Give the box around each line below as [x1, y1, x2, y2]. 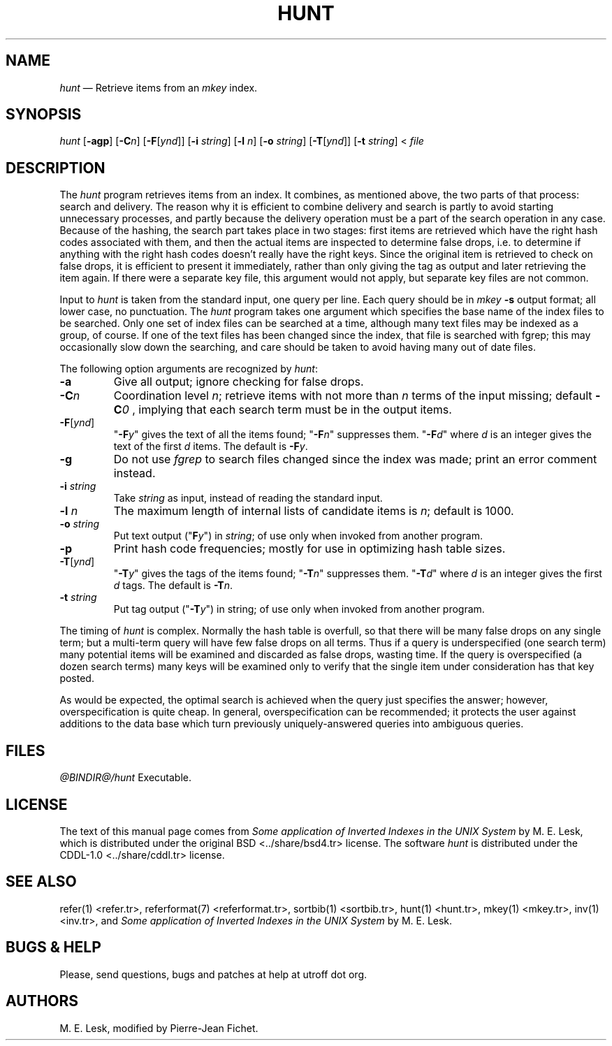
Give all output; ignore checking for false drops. [113, 375, 364, 389]
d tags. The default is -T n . [113, 579, 233, 592]
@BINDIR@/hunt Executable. [59, 771, 192, 784]
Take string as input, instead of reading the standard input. [113, 492, 383, 504]
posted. [59, 672, 94, 685]
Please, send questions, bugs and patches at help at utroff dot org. [59, 968, 367, 980]
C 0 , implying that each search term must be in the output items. [113, 402, 452, 417]
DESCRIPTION [6, 159, 105, 177]
